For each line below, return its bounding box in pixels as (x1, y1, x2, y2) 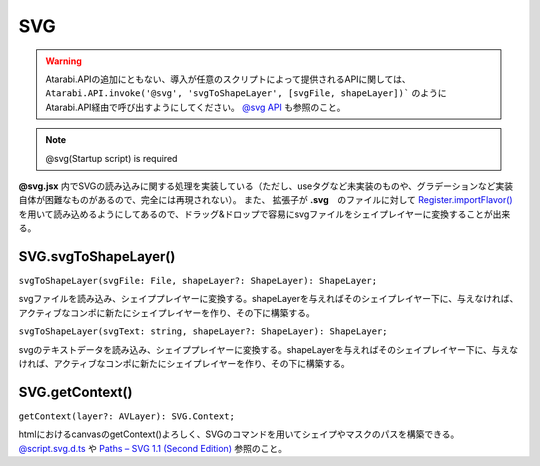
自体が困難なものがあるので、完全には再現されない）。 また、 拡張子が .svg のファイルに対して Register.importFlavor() (18, 194, 514, 206)
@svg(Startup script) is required (45, 152, 178, 164)
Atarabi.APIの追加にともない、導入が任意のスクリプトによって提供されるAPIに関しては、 (45, 73, 411, 85)
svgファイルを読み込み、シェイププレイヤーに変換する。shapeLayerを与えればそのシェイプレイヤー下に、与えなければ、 (18, 293, 519, 305)
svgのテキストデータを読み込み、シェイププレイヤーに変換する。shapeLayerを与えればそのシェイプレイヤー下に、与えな (18, 343, 519, 355)
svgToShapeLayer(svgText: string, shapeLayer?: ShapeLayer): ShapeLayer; (18, 326, 389, 337)
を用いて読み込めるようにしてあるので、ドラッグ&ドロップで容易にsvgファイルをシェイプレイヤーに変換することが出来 (18, 208, 511, 220)
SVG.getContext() (18, 383, 133, 400)
